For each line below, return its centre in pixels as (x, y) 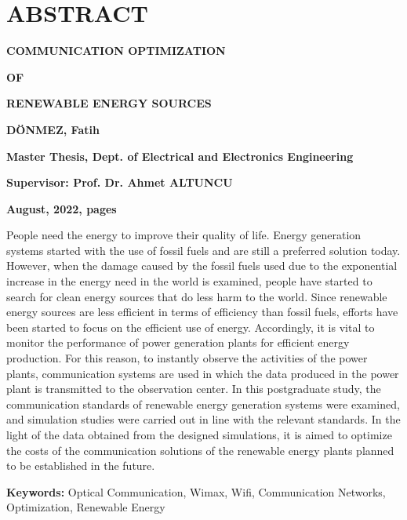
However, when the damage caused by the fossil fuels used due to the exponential (202, 265)
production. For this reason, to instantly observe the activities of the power (187, 358)
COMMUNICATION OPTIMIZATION (116, 51)
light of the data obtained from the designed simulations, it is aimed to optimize (199, 435)
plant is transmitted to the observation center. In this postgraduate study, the (194, 389)
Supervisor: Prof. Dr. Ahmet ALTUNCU (120, 182)
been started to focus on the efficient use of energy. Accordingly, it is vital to (191, 327)
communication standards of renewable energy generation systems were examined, (203, 404)
